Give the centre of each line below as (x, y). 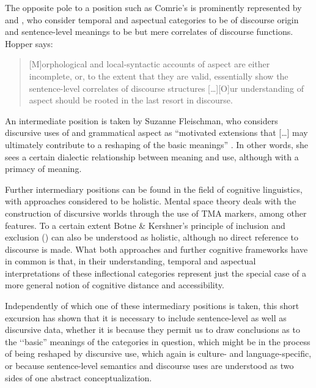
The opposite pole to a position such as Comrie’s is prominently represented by (153, 7)
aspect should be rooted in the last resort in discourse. (131, 100)
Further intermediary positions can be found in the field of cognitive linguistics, (154, 189)
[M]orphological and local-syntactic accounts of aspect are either (149, 64)
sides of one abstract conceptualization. (79, 377)
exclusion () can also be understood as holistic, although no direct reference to (152, 237)
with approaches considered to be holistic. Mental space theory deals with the (151, 201)
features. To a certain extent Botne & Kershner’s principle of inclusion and (145, 225)
